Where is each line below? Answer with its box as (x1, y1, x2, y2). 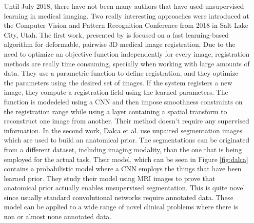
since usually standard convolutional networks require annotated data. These (4, 192, 234, 202)
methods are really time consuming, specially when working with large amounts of (4, 58, 250, 68)
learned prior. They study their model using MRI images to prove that (4, 173, 215, 183)
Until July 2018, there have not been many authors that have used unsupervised (4, 1, 244, 11)
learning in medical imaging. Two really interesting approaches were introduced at (4, 10, 249, 20)
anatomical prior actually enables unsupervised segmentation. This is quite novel (4, 182, 245, 193)
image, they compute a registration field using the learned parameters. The (4, 87, 228, 97)
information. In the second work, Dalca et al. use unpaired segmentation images (4, 125, 243, 135)
